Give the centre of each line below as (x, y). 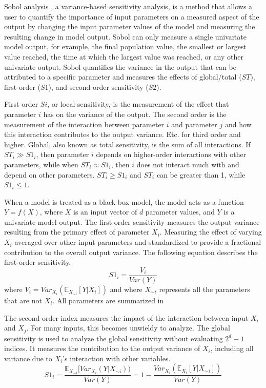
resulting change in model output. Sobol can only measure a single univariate (125, 36)
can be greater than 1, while (201, 174)
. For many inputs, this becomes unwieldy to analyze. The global (128, 328)
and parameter (194, 124)
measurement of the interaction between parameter (84, 124)
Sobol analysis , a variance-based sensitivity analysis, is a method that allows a (128, 6)
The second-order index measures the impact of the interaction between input (126, 317)
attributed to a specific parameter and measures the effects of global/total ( (123, 77)
